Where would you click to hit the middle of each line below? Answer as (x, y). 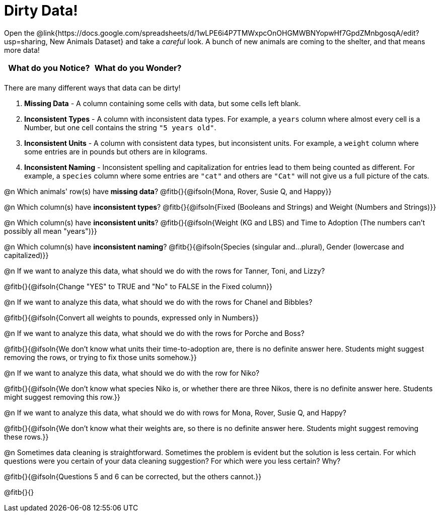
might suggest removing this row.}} (62, 397)
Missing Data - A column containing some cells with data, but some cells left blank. (163, 103)
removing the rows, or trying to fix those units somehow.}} (100, 357)
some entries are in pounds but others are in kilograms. (116, 151)
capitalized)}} (26, 255)
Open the (19, 33)
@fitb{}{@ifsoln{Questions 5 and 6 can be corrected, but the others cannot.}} (133, 476)
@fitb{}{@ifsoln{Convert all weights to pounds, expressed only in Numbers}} (131, 317)
